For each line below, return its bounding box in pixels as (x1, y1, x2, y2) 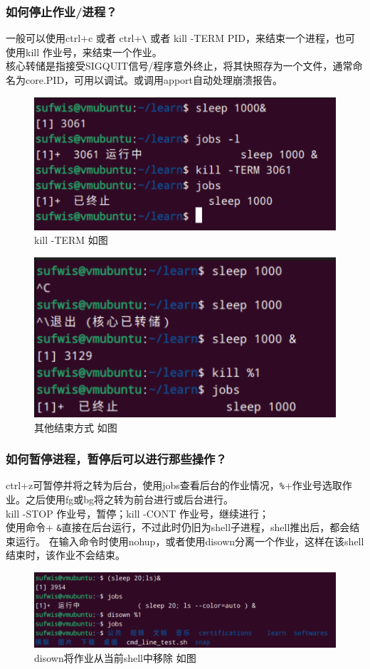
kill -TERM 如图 (34, 232, 108, 247)
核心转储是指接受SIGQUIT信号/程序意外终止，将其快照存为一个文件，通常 (6, 58, 353, 73)
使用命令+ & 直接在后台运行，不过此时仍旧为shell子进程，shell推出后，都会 (6, 520, 350, 535)
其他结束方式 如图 (34, 419, 117, 434)
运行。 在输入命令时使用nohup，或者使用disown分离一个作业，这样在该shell (15, 533, 364, 548)
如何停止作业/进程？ (6, 2, 117, 20)
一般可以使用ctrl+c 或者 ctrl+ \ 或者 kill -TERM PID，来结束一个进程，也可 (6, 31, 356, 46)
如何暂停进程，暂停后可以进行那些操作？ (6, 450, 227, 468)
